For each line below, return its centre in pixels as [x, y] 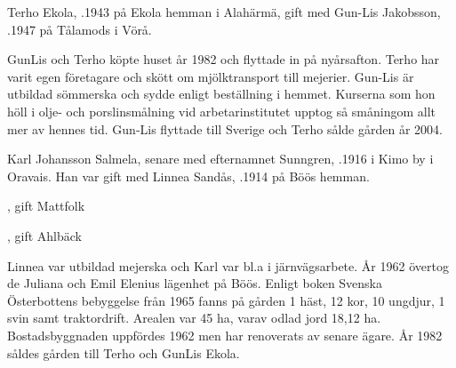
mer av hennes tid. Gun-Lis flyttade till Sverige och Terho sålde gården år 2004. [225, 128]
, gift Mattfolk [46, 206]
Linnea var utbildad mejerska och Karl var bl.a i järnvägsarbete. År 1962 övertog [228, 265]
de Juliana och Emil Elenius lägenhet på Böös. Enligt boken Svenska [195, 283]
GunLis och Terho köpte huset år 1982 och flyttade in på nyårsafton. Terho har [224, 59]
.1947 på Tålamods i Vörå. [80, 29]
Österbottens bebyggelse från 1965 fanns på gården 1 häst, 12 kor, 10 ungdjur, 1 [226, 300]
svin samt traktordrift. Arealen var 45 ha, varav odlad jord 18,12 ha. [194, 318]
